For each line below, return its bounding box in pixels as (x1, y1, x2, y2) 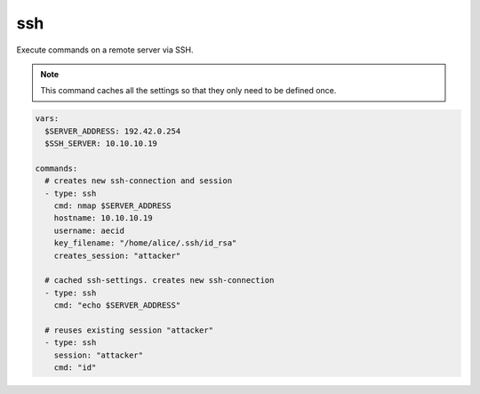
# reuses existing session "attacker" (44, 325, 213, 335)
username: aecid (53, 225, 124, 236)
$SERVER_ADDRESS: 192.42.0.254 (44, 125, 181, 136)
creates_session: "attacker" (53, 250, 181, 261)
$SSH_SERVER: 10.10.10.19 (44, 139, 157, 149)
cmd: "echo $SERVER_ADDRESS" (53, 301, 181, 310)
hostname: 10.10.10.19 (53, 213, 153, 223)
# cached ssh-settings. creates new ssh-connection (44, 276, 275, 285)
